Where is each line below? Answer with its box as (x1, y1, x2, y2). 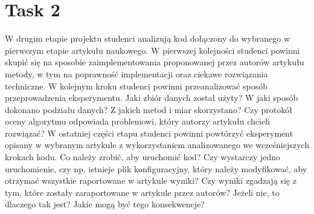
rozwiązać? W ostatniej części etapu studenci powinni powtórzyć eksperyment (5, 126, 293, 139)
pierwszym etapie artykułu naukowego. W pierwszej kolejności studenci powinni (5, 44, 300, 56)
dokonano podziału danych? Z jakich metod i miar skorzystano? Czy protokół (5, 103, 292, 115)
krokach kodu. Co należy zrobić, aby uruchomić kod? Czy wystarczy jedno (5, 151, 281, 163)
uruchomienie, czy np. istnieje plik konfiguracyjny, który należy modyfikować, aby (5, 162, 307, 175)
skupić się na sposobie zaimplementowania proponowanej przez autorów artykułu (5, 56, 304, 68)
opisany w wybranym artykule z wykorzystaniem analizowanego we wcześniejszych (5, 138, 309, 151)
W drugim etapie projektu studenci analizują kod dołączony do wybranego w (5, 32, 290, 45)
